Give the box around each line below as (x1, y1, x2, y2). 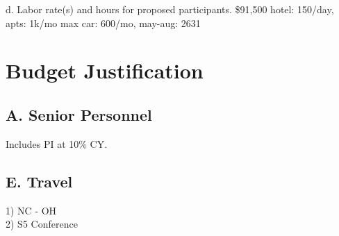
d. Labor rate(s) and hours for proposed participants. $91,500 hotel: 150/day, (6, 2, 334, 16)
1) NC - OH (6, 203, 57, 217)
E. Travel (6, 170, 73, 192)
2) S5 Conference (6, 217, 78, 231)
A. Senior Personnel (6, 103, 152, 125)
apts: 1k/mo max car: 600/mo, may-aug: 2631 (6, 15, 201, 30)
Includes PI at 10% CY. (6, 136, 108, 151)
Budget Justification (6, 56, 204, 85)
